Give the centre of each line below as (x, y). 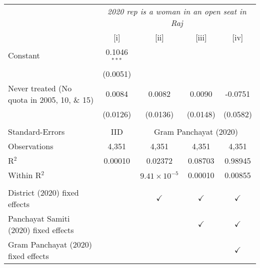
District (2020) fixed (43, 192)
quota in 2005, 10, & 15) (51, 99)
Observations (31, 146)
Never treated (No (40, 88)
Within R (25, 175)
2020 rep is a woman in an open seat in (177, 11)
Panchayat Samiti (39, 218)
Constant (24, 55)
